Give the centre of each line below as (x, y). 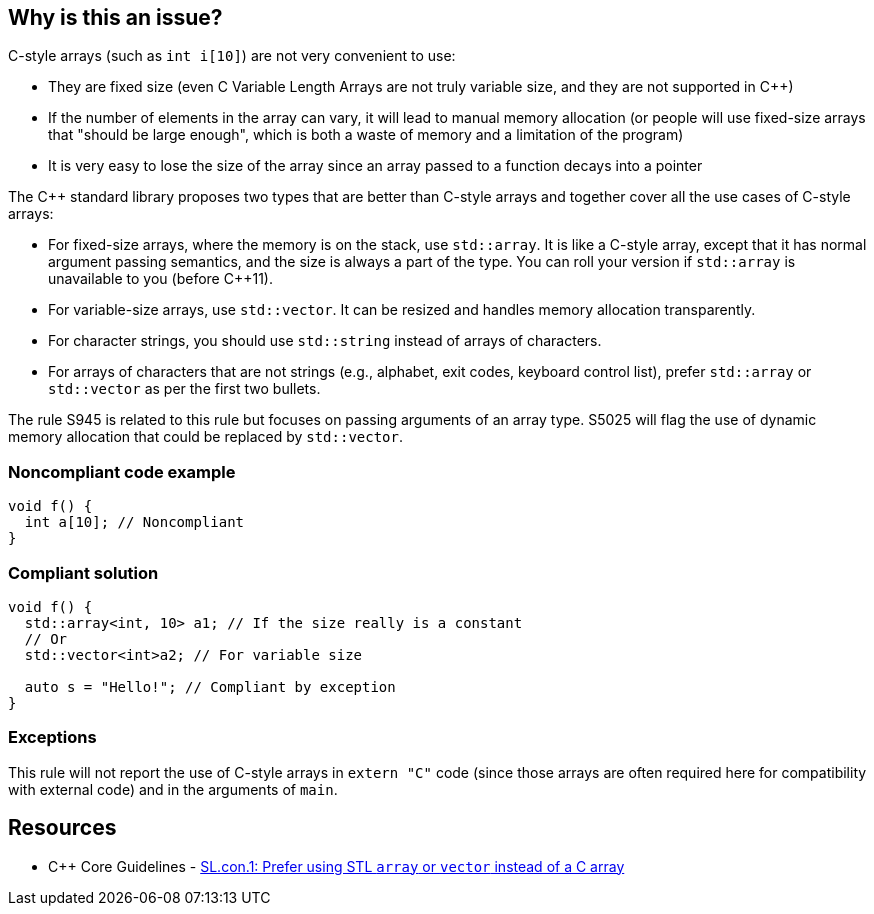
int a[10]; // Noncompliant (134, 522)
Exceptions (52, 737)
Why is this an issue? (115, 17)
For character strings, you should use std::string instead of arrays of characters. (325, 341)
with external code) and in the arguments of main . (173, 789)
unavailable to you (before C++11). (160, 279)
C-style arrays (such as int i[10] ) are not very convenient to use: (232, 56)
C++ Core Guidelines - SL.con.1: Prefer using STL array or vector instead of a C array (336, 866)
